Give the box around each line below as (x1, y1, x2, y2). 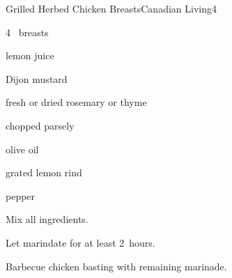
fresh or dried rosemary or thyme (6, 95, 147, 109)
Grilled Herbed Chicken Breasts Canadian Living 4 (6, 1, 217, 15)
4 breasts (6, 24, 49, 39)
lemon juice (6, 48, 54, 63)
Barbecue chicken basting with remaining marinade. (6, 258, 227, 273)
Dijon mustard (6, 71, 68, 86)
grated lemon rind (6, 165, 82, 180)
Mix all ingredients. (6, 212, 88, 226)
